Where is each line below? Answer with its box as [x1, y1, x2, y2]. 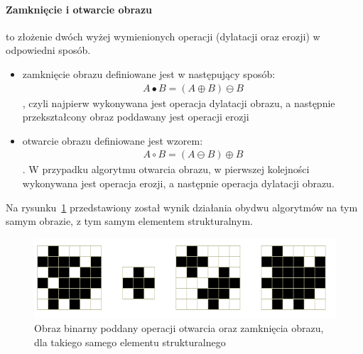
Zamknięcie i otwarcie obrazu [6, 1, 152, 16]
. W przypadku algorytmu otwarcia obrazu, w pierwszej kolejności [22, 162, 310, 177]
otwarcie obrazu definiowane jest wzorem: [22, 133, 203, 148]
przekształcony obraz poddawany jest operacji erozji [22, 109, 249, 124]
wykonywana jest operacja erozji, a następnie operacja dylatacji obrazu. [22, 176, 335, 191]
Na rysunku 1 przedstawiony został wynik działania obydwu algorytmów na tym [6, 199, 358, 214]
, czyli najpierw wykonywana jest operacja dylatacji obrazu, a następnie [22, 95, 335, 110]
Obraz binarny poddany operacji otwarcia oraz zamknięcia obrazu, [34, 321, 324, 336]
